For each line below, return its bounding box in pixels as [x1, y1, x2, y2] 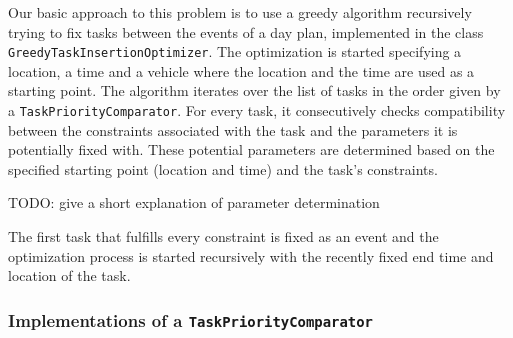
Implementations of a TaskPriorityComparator [8, 307, 373, 332]
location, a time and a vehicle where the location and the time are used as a [8, 60, 475, 81]
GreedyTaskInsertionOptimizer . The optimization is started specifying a [8, 41, 462, 62]
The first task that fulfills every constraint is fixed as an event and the [8, 226, 439, 247]
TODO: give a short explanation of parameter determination [8, 192, 380, 213]
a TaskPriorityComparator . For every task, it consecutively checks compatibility [8, 100, 506, 121]
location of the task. [8, 265, 131, 286]
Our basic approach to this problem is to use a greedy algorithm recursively [8, 2, 472, 22]
